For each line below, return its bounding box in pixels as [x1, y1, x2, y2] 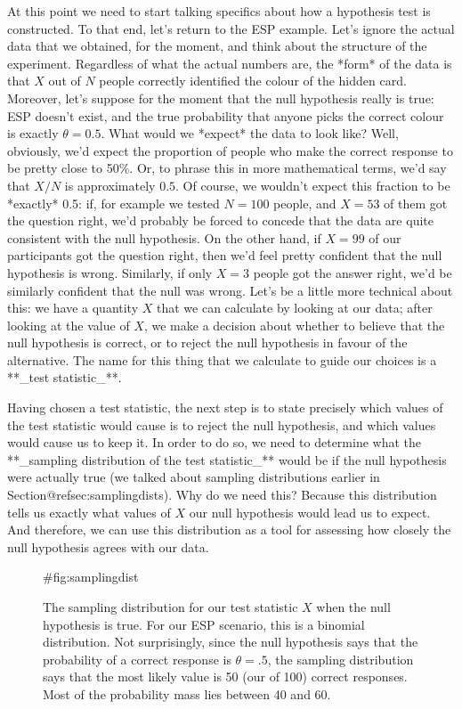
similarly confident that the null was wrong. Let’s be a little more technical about [7, 281, 453, 299]
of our [369, 228, 401, 247]
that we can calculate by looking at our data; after [156, 298, 433, 317]
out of [48, 71, 81, 90]
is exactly [7, 124, 59, 143]
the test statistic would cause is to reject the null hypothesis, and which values [7, 415, 436, 434]
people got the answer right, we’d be [253, 263, 452, 281]
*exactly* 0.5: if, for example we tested [7, 193, 220, 212]
